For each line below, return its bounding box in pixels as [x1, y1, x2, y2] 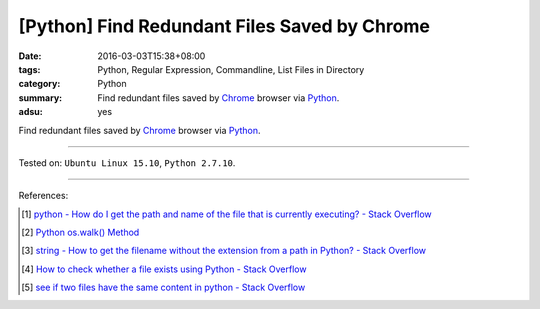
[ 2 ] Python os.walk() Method [21, 226, 140, 239]
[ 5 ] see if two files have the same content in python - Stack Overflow [21, 281, 306, 294]
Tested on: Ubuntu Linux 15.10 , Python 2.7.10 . [18, 156, 236, 169]
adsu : [18, 106, 44, 118]
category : [18, 78, 61, 90]
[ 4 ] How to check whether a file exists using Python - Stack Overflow [21, 263, 307, 275]
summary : [18, 91, 63, 104]
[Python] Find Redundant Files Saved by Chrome [18, 15, 430, 37]
